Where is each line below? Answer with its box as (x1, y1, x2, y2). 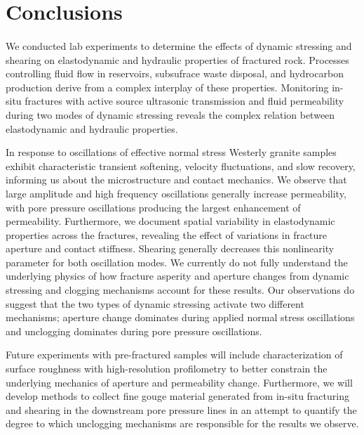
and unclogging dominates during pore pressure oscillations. (6, 323, 262, 338)
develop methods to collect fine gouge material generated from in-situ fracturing (6, 389, 349, 403)
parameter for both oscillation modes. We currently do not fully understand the (6, 254, 348, 269)
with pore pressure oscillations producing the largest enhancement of (6, 200, 301, 214)
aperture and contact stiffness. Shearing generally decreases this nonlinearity (6, 241, 335, 256)
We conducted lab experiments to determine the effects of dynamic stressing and (6, 38, 352, 53)
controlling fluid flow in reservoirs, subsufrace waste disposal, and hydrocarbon (6, 66, 344, 81)
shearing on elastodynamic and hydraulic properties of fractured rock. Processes (6, 52, 349, 67)
